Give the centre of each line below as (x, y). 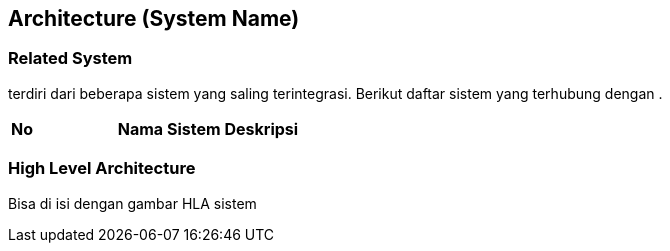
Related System (70, 58)
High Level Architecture (102, 168)
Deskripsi (261, 128)
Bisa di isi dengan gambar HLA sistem (132, 203)
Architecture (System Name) (154, 18)
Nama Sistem (169, 128)
